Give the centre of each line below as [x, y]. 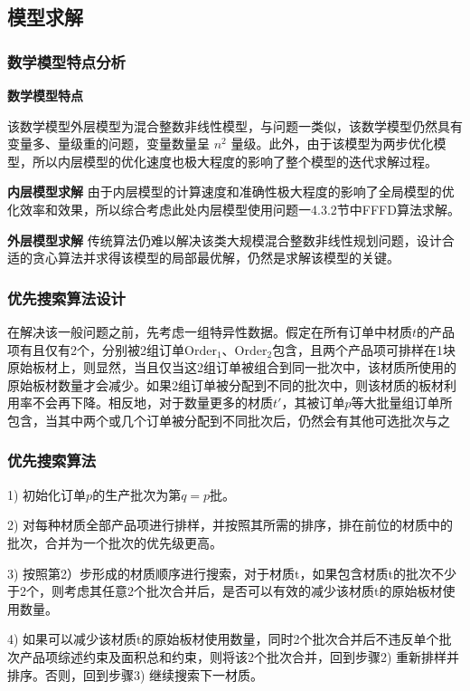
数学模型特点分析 [66, 61]
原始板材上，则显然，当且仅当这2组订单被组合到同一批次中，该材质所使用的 [232, 367]
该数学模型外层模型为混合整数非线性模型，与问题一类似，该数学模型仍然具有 [235, 125]
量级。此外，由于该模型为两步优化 [332, 144]
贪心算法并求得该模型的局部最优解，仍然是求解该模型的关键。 [216, 258]
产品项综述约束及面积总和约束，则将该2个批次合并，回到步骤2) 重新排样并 [240, 656]
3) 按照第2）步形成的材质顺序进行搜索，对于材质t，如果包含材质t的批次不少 [232, 573]
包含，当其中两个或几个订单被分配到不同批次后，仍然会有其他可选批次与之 [229, 420]
